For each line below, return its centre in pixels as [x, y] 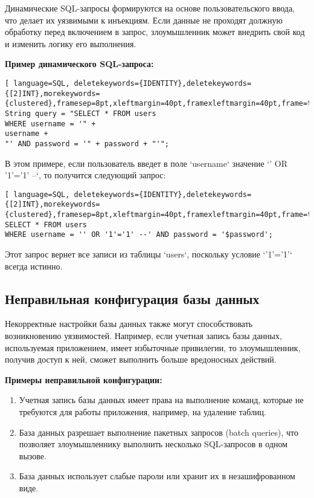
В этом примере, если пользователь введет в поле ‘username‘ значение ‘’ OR [146, 163]
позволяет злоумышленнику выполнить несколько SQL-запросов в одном [153, 444]
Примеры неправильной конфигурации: [84, 379]
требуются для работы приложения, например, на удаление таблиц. [143, 411]
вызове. [33, 455]
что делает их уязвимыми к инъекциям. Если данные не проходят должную [144, 20]
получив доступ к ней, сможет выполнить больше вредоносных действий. [141, 359]
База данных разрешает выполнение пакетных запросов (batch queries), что [159, 432]
